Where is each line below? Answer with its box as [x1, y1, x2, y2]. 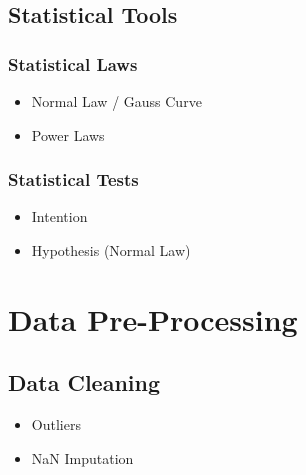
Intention [31, 206, 88, 227]
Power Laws [31, 124, 105, 145]
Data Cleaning [8, 367, 160, 398]
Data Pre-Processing [8, 298, 298, 339]
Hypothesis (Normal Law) [31, 240, 191, 260]
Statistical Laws [8, 51, 138, 76]
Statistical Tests [8, 167, 139, 192]
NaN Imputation [31, 447, 134, 468]
